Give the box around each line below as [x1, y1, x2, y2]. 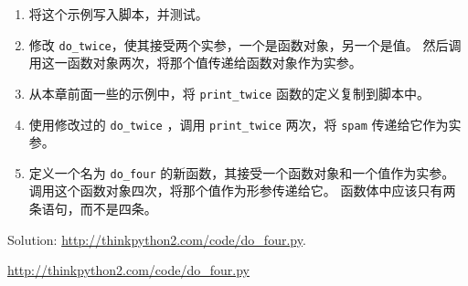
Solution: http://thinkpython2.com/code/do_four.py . [7, 229, 306, 249]
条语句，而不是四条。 [28, 199, 157, 217]
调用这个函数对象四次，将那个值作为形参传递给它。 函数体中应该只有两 [28, 181, 456, 200]
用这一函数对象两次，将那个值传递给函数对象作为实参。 [28, 53, 362, 72]
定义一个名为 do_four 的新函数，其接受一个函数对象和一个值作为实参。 [28, 163, 455, 182]
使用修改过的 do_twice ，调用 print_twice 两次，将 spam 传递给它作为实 [28, 114, 462, 133]
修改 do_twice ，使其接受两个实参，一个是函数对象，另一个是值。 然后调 [28, 35, 462, 54]
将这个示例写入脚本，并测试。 [28, 5, 208, 23]
